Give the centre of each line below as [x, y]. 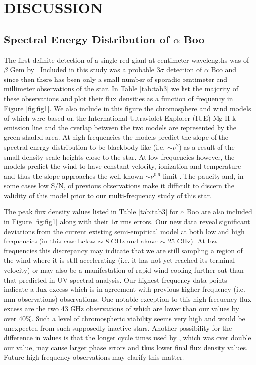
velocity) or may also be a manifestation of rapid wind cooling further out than [124, 270]
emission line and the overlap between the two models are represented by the [120, 127]
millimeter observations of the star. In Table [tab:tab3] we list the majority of [121, 89]
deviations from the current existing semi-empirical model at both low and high [124, 231]
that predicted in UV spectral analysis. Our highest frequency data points [116, 279]
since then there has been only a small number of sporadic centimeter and [116, 79]
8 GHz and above [131, 241]
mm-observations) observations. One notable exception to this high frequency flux [128, 299]
